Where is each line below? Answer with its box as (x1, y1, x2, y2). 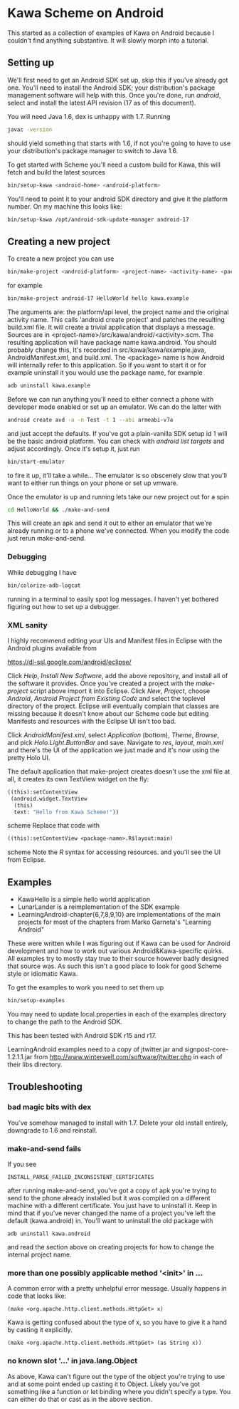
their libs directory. (7, 1060, 63, 1069)
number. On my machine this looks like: (7, 202, 122, 211)
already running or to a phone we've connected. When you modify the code (7, 526, 230, 535)
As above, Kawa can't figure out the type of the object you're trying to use (7, 1372, 225, 1381)
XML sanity (7, 620, 48, 630)
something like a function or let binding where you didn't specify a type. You (7, 1387, 231, 1395)
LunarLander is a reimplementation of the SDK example (17, 903, 180, 911)
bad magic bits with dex (7, 1102, 92, 1112)
